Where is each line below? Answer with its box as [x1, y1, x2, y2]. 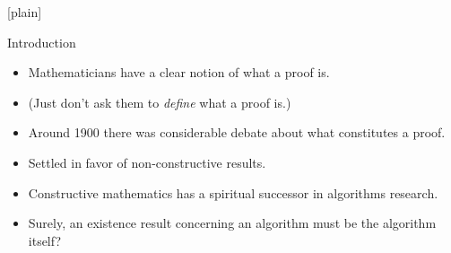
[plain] [7, 3, 42, 21]
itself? [28, 231, 62, 249]
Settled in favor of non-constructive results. [28, 153, 266, 171]
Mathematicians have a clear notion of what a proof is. [28, 63, 330, 82]
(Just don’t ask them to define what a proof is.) [28, 92, 291, 111]
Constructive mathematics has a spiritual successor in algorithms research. [28, 183, 438, 202]
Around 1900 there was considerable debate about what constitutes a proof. [28, 123, 446, 142]
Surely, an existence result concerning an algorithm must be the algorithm [28, 214, 437, 232]
